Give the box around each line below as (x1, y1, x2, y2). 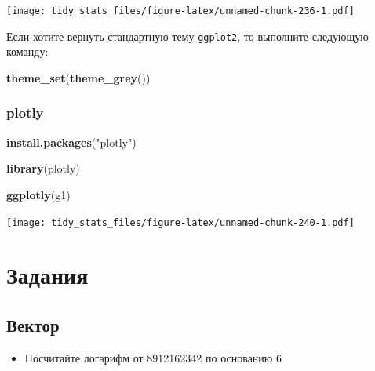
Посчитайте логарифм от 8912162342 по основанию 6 (24, 349, 282, 366)
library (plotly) (6, 160, 80, 176)
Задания (6, 259, 89, 291)
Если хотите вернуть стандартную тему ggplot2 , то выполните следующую (6, 27, 369, 44)
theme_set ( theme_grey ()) (6, 69, 151, 85)
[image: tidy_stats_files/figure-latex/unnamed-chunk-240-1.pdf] (6, 216, 355, 228)
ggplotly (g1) (6, 186, 71, 202)
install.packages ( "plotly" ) (6, 133, 137, 150)
